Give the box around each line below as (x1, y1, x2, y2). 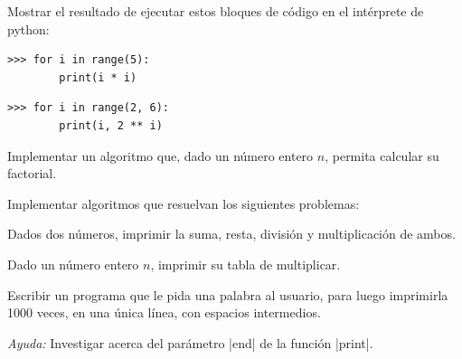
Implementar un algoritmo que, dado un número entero (7, 146, 314, 165)
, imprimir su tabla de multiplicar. (150, 254, 341, 273)
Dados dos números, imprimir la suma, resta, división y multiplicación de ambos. (7, 224, 456, 243)
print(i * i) (59, 71, 137, 84)
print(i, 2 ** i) (59, 118, 163, 132)
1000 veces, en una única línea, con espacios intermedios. (7, 303, 321, 322)
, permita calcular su (325, 146, 439, 165)
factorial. (7, 164, 57, 183)
